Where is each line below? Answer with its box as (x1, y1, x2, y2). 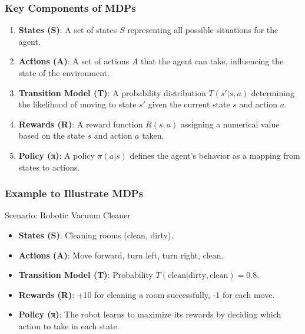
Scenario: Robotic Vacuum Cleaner (5, 209, 131, 221)
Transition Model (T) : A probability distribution (18, 86, 206, 99)
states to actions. (18, 161, 80, 173)
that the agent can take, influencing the (140, 55, 284, 67)
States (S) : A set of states (18, 24, 117, 36)
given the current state (148, 98, 230, 110)
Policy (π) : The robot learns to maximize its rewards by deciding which (18, 308, 281, 320)
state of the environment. (18, 67, 110, 78)
